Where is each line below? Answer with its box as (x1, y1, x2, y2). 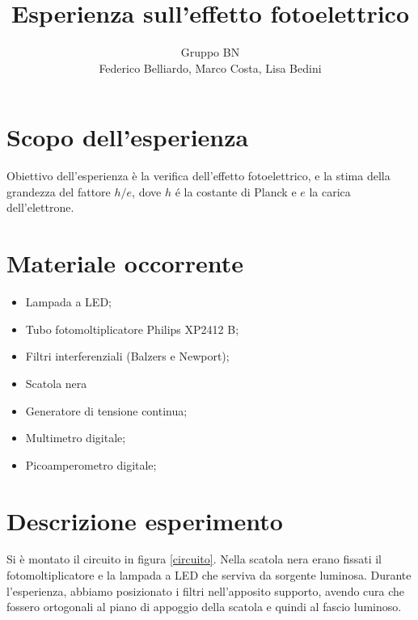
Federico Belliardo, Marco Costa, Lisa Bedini (99, 59, 322, 76)
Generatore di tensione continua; (25, 402, 188, 419)
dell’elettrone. (6, 199, 74, 216)
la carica (309, 183, 351, 200)
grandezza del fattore (6, 183, 111, 200)
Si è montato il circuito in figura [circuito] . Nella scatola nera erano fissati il (6, 550, 382, 567)
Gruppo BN (180, 44, 240, 61)
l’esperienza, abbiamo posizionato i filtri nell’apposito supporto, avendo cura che (6, 582, 405, 599)
